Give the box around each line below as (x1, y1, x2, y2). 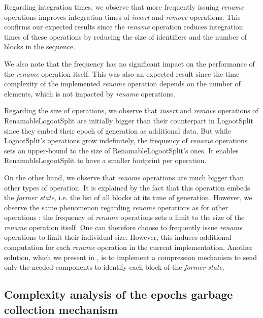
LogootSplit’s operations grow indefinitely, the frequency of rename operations (4, 135, 248, 146)
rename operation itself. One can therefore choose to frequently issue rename (4, 221, 243, 232)
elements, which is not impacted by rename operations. (4, 88, 175, 99)
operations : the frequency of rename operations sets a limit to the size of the (4, 212, 245, 222)
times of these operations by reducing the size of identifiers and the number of (4, 31, 247, 42)
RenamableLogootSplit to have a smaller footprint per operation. (4, 155, 207, 166)
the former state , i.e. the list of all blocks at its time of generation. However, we (4, 192, 252, 203)
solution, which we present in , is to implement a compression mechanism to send (4, 251, 257, 262)
